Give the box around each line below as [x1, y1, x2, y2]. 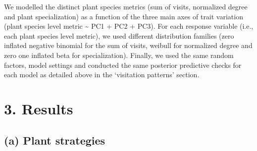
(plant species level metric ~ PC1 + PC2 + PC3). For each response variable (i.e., [4, 21, 254, 31]
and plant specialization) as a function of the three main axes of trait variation [4, 11, 243, 21]
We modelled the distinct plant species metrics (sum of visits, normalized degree [4, 1, 248, 11]
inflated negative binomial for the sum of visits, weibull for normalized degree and [4, 40, 253, 50]
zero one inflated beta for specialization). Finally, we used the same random [4, 50, 234, 60]
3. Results [4, 98, 73, 118]
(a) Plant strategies [4, 132, 105, 148]
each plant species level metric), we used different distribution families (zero [4, 30, 234, 41]
